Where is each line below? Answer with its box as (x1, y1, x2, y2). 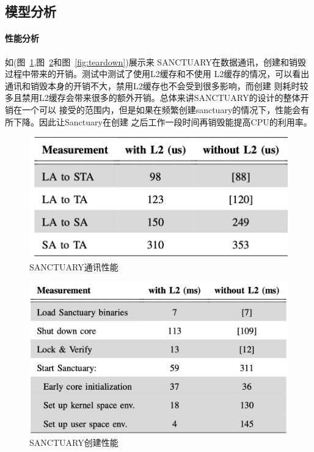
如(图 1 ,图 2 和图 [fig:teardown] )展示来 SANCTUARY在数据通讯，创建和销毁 (5, 55, 307, 68)
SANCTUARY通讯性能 (29, 260, 119, 273)
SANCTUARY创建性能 (29, 436, 119, 449)
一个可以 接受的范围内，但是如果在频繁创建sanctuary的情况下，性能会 (21, 103, 301, 116)
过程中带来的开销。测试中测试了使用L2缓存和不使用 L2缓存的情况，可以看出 (5, 67, 310, 80)
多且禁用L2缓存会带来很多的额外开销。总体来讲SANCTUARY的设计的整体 (5, 91, 301, 104)
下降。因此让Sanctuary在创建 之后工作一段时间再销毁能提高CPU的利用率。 (13, 115, 312, 128)
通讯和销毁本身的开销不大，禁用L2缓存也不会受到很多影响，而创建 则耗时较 (5, 79, 309, 92)
